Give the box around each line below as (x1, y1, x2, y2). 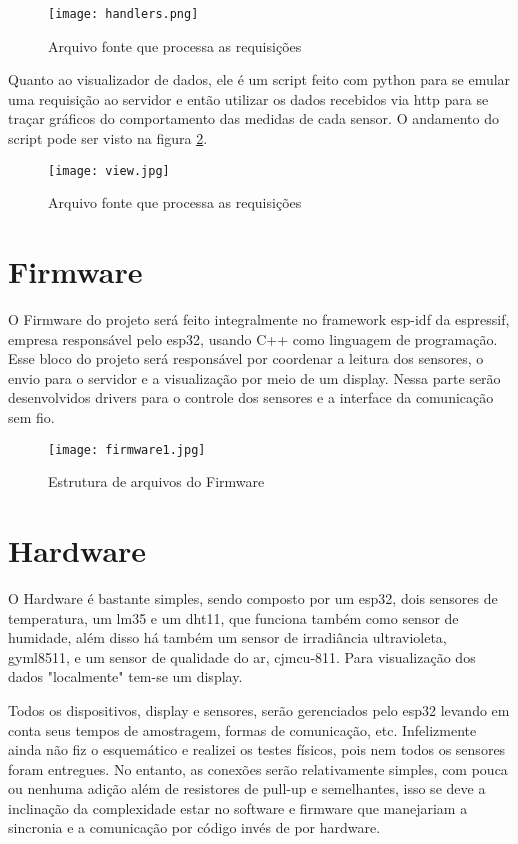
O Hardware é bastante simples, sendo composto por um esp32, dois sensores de (8, 587, 498, 608)
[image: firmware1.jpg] (48, 442, 206, 457)
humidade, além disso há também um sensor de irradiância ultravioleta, (8, 627, 447, 648)
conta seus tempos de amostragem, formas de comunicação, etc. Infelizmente (8, 719, 477, 740)
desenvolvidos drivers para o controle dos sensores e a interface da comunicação (8, 387, 494, 408)
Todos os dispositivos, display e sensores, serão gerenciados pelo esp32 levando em (8, 699, 510, 720)
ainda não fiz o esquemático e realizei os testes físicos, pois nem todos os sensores (8, 739, 506, 760)
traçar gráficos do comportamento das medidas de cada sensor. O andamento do (8, 108, 499, 129)
